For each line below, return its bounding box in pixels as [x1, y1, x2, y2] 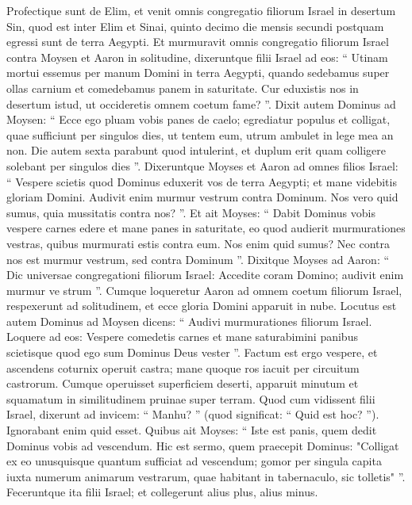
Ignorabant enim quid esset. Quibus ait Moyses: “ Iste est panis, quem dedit [6, 422, 377, 438]
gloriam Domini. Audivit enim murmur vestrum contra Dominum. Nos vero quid [6, 189, 399, 205]
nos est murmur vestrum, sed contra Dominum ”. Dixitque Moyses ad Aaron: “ [6, 251, 390, 267]
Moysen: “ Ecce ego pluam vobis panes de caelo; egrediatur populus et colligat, [6, 111, 391, 128]
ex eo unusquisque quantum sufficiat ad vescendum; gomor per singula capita [6, 453, 382, 469]
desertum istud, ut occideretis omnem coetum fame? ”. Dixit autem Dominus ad [6, 95, 396, 112]
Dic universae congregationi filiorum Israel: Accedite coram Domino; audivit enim [6, 266, 404, 283]
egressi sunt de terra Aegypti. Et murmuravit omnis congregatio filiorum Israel [6, 33, 389, 50]
